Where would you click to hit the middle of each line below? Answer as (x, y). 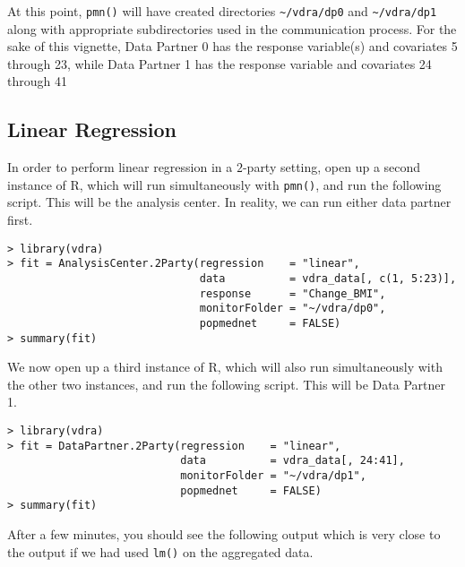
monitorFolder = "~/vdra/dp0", (293, 309)
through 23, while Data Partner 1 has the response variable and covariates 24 (220, 63)
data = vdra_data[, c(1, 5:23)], (328, 278)
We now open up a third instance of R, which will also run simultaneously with (225, 367)
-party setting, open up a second (332, 167)
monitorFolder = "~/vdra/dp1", (273, 476)
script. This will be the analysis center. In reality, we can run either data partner (229, 202)
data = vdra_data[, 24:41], (293, 461)
